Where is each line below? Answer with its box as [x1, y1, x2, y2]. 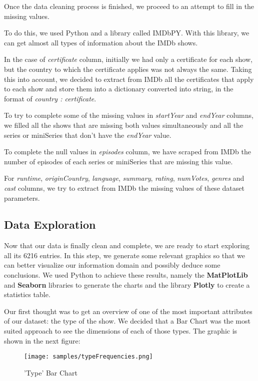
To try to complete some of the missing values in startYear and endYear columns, [4, 110, 253, 120]
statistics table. [4, 289, 50, 300]
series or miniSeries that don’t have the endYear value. [4, 129, 171, 140]
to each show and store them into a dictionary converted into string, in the [4, 83, 233, 94]
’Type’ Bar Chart [24, 367, 77, 378]
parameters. [4, 192, 40, 203]
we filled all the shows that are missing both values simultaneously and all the [4, 119, 243, 130]
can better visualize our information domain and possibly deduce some [4, 260, 220, 270]
